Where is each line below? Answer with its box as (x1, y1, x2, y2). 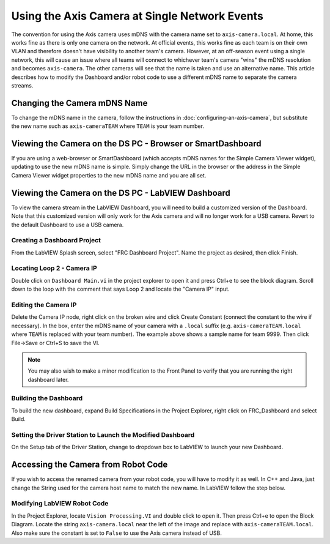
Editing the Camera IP (11, 300, 77, 309)
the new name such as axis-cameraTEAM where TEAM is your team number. (11, 122, 205, 130)
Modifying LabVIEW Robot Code (11, 499, 109, 508)
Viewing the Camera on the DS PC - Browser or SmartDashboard (11, 138, 262, 149)
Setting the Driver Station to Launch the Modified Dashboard (11, 431, 195, 439)
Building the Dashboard (11, 394, 83, 403)
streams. (11, 81, 34, 89)
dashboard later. (28, 376, 69, 383)
